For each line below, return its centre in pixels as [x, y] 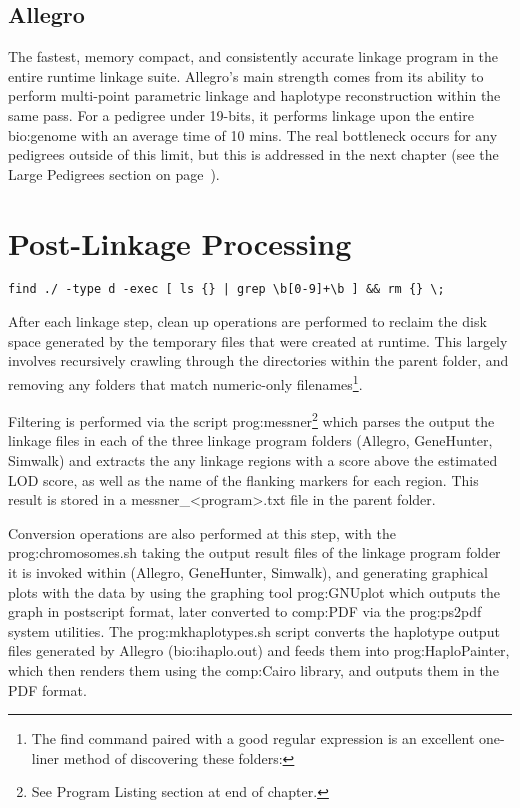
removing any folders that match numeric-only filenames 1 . [185, 382]
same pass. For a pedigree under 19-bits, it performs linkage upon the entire [241, 114]
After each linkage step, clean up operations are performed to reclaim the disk [247, 321]
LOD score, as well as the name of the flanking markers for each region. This [243, 479]
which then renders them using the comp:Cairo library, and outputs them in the [253, 669]
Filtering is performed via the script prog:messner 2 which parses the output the [251, 419]
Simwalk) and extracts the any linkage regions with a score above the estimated [253, 460]
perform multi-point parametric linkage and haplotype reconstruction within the [254, 95]
